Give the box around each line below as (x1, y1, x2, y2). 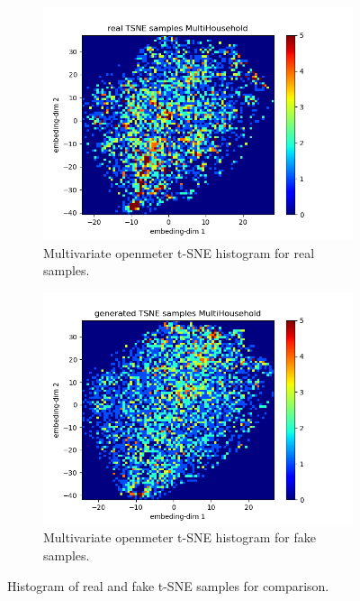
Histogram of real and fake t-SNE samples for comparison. (7, 576, 329, 595)
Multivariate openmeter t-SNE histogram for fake (43, 528, 317, 547)
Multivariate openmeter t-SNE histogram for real (43, 243, 315, 262)
